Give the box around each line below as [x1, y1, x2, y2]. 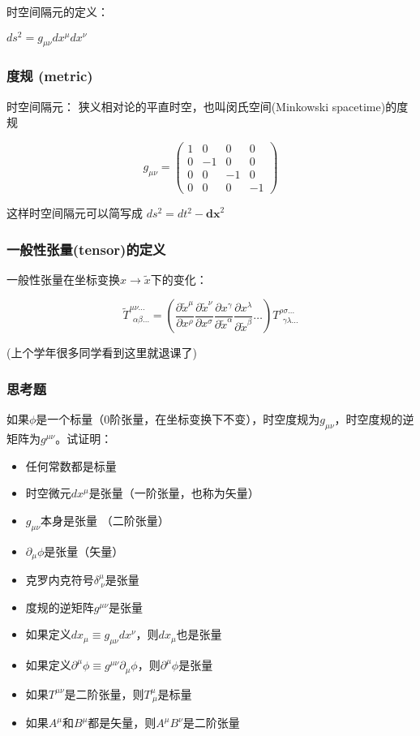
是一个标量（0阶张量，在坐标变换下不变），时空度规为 [36, 411, 320, 428]
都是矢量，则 [88, 714, 156, 730]
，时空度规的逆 [334, 411, 414, 428]
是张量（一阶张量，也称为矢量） [88, 484, 259, 501]
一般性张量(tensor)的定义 [6, 239, 166, 259]
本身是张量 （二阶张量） [41, 511, 169, 528]
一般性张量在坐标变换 [6, 270, 120, 287]
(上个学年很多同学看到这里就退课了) [6, 344, 197, 361]
